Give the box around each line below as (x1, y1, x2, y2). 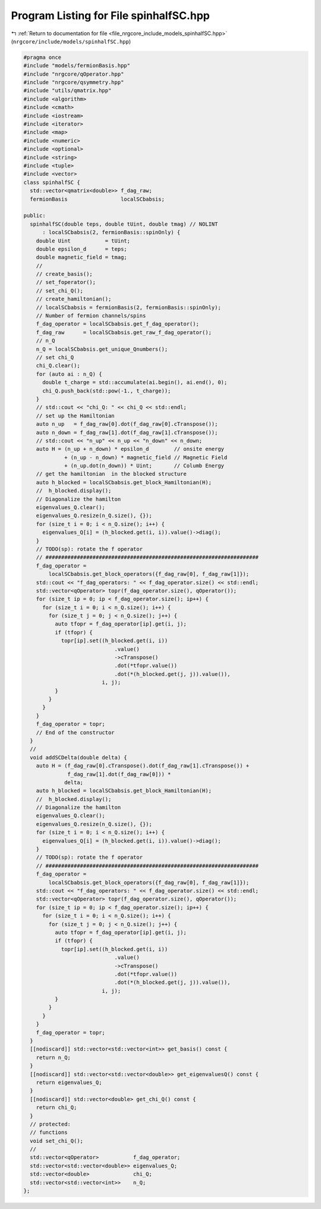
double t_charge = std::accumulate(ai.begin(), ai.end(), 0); (42, 379, 228, 386)
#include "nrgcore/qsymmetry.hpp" (23, 79, 124, 86)
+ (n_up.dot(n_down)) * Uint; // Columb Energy (64, 462, 225, 469)
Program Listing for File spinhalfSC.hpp (11, 9, 210, 22)
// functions (30, 1129, 68, 1136)
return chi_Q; (36, 1104, 77, 1111)
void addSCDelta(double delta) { (30, 754, 127, 761)
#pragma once (23, 54, 62, 61)
